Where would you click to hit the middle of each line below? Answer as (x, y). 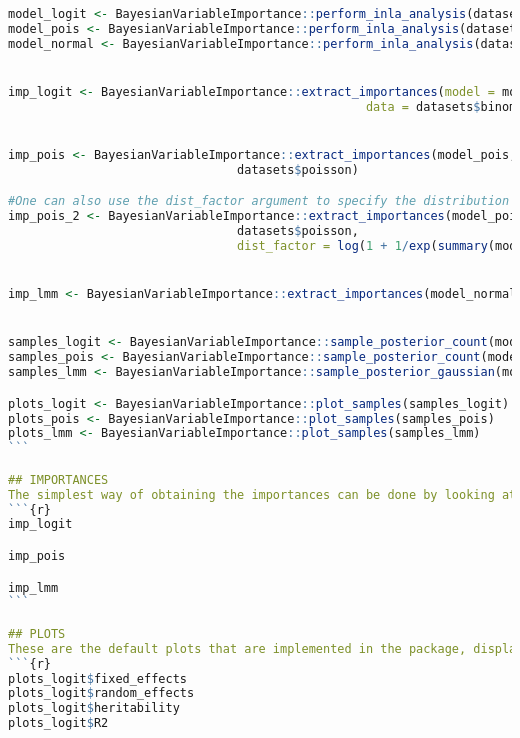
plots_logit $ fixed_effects (97, 678)
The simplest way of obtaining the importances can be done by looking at (262, 494)
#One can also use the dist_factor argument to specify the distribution (259, 201)
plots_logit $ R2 (58, 723)
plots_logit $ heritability (94, 708)
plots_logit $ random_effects (101, 693)
